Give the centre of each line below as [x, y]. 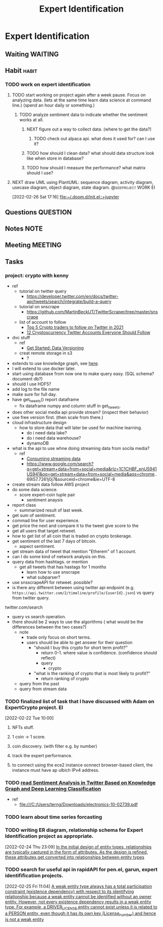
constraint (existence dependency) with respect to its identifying [70, 891]
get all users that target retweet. [44, 530]
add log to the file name [36, 389]
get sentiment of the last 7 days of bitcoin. [54, 541]
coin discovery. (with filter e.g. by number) [55, 746]
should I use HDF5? [32, 384]
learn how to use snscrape [53, 572]
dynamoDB [38, 443]
